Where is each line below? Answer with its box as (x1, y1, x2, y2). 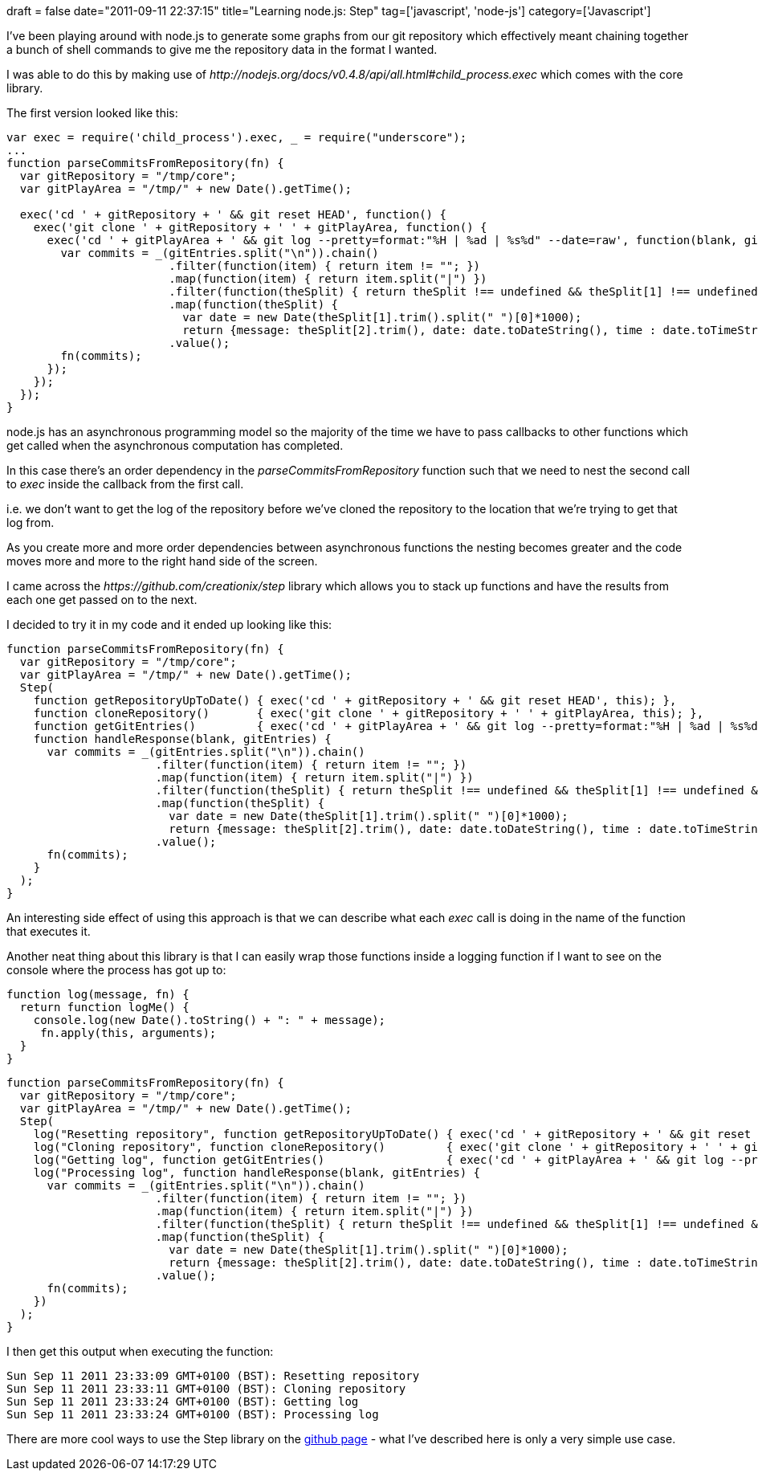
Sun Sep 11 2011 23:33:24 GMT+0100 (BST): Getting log (6, 1395, 359, 1408)
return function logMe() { (19, 1001, 189, 1014)
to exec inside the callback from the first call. (6, 477, 244, 491)
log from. (6, 516, 55, 529)
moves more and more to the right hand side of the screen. (6, 554, 318, 568)
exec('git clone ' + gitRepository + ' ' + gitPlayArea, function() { (33, 221, 487, 234)
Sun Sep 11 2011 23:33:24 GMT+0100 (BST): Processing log (6, 1408, 379, 1421)
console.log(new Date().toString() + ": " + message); (33, 1014, 386, 1026)
